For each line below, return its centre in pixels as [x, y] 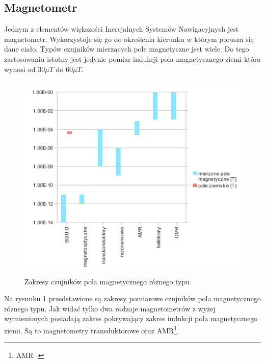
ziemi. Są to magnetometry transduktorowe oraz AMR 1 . [92, 330]
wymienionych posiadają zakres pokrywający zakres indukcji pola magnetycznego [131, 318]
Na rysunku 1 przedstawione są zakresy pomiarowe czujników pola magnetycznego [132, 298]
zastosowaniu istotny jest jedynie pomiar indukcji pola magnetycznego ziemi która [132, 58]
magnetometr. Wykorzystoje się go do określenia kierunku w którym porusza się [129, 39]
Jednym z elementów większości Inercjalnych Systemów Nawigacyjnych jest [122, 29]
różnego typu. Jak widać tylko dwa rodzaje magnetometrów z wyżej [110, 308]
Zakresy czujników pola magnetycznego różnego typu [107, 281]
